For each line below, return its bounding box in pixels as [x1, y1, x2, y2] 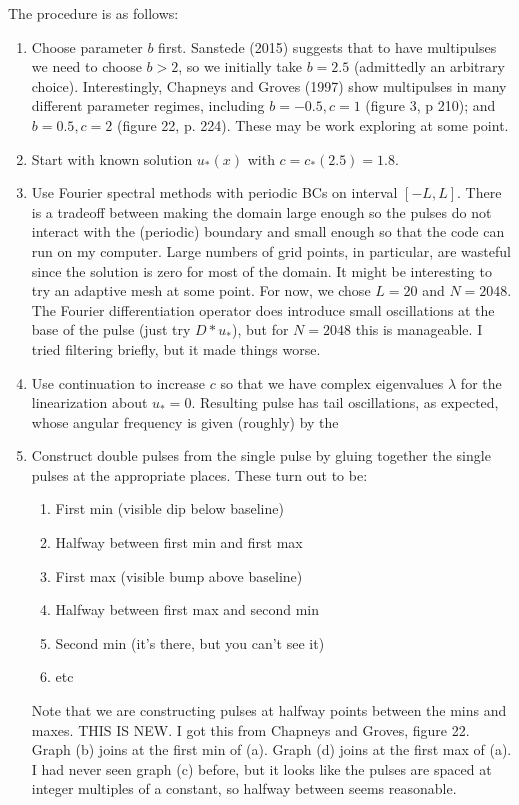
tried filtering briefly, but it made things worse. [31, 338, 321, 359]
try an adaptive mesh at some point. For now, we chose [31, 280, 371, 301]
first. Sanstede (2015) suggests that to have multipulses [158, 36, 497, 57]
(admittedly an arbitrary [353, 56, 505, 77]
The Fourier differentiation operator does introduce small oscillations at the [31, 299, 495, 320]
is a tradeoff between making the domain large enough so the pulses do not [31, 201, 492, 222]
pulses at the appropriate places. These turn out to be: [31, 464, 368, 485]
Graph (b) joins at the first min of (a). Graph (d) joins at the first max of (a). [31, 739, 512, 760]
